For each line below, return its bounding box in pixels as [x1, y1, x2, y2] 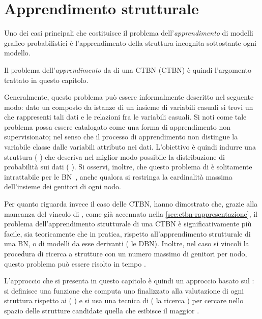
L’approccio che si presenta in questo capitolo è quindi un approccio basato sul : [4, 275, 254, 286]
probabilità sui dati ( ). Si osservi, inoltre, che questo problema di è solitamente [4, 161, 252, 172]
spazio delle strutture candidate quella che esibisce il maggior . [4, 305, 199, 315]
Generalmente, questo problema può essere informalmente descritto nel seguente [4, 92, 254, 102]
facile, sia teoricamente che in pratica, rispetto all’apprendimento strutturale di [4, 228, 251, 239]
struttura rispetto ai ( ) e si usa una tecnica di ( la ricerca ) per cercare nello [4, 295, 244, 306]
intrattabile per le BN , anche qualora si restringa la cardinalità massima [4, 171, 232, 182]
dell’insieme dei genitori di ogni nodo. [4, 181, 121, 192]
